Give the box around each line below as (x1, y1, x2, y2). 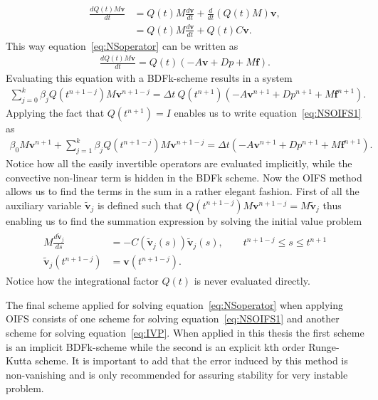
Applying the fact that (6, 105, 105, 120)
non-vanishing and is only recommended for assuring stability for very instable (6, 367, 348, 381)
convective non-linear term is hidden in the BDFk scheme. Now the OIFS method (6, 169, 362, 184)
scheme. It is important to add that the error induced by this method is (35, 353, 348, 368)
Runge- (308, 339, 340, 354)
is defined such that (97, 197, 183, 212)
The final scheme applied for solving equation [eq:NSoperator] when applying (6, 297, 344, 312)
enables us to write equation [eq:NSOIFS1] (174, 105, 362, 120)
